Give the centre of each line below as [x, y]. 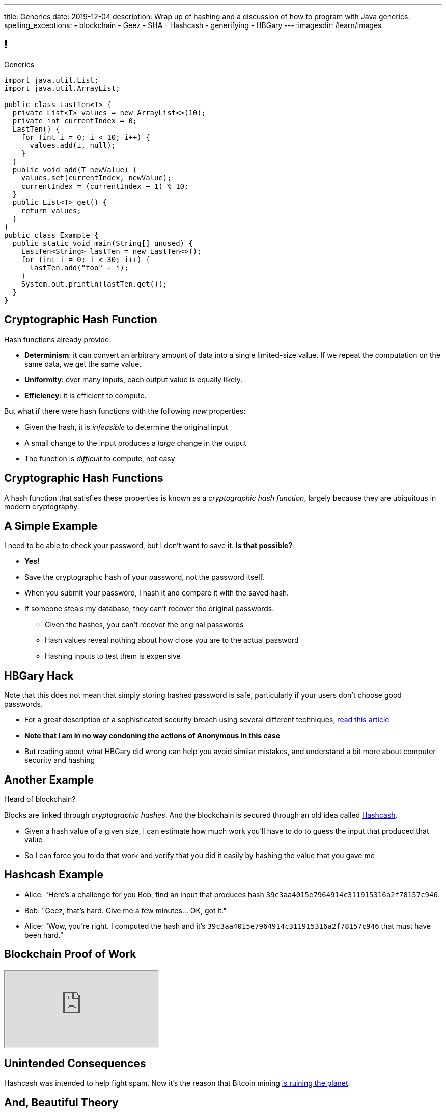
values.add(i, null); [73, 145]
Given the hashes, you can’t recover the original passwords [144, 625]
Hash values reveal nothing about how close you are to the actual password [172, 640]
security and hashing [60, 760]
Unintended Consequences [75, 1064]
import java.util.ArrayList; [62, 88]
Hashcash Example [54, 875]
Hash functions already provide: [58, 339]
